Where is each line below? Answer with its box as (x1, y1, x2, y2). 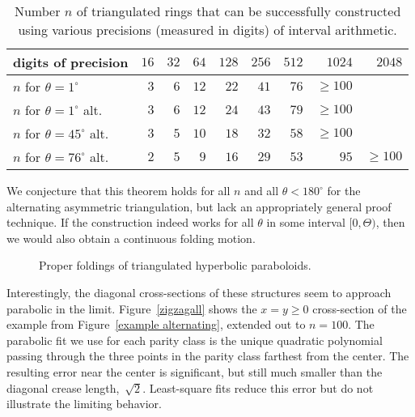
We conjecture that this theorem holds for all (6, 182, 231, 198)
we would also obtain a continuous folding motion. (6, 229, 256, 246)
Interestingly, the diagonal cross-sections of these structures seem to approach (6, 283, 392, 300)
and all (244, 182, 279, 198)
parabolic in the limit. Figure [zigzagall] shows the (6, 300, 257, 317)
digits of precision (13, 53, 129, 71)
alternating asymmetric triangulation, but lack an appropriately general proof (6, 198, 392, 215)
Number (14, 2, 61, 20)
